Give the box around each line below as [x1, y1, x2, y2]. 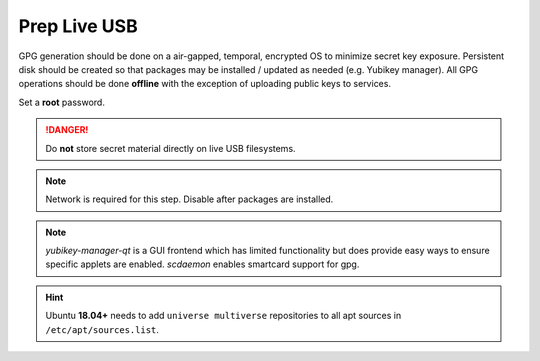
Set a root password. [18, 96, 105, 108]
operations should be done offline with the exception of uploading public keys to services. [18, 78, 392, 90]
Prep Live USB [18, 15, 139, 37]
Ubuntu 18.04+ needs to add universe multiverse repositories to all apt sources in [45, 310, 402, 322]
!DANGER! [45, 124, 89, 136]
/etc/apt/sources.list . [45, 323, 160, 335]
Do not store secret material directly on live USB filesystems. [45, 142, 296, 154]
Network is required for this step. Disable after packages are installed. [45, 193, 334, 205]
